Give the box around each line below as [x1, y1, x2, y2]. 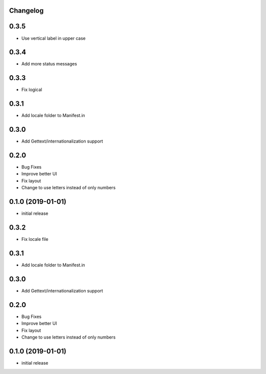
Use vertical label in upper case [21, 35, 86, 41]
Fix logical [21, 86, 42, 93]
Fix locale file [21, 236, 49, 242]
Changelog [9, 6, 44, 15]
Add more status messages [21, 61, 77, 67]
